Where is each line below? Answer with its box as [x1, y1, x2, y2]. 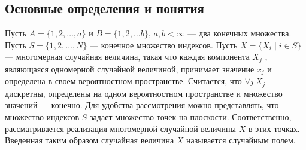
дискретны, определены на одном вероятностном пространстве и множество [5, 87, 283, 99]
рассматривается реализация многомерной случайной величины [5, 122, 236, 134]
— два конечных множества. [187, 27, 292, 39]
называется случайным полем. [186, 134, 296, 146]
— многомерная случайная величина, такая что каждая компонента [5, 50, 250, 63]
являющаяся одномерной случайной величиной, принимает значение [5, 62, 255, 75]
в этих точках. [248, 122, 300, 134]
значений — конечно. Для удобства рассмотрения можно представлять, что [5, 99, 279, 111]
